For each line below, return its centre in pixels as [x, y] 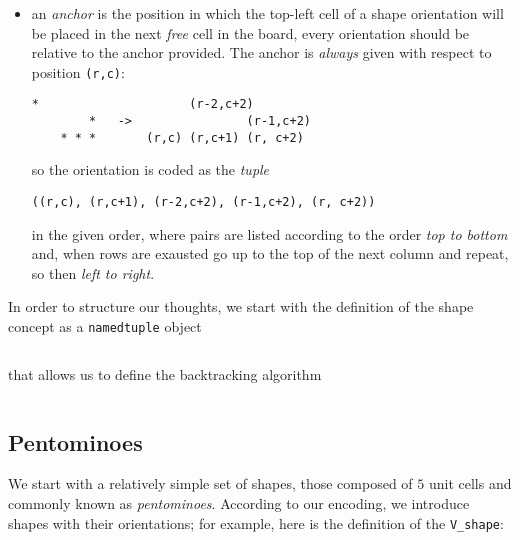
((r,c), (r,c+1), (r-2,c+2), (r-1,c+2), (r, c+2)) [203, 202]
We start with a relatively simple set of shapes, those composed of [210, 483]
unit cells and [470, 483]
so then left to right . [93, 272]
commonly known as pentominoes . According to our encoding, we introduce [239, 503]
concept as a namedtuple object [105, 326]
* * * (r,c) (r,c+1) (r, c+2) [182, 137]
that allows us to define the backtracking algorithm [165, 373]
